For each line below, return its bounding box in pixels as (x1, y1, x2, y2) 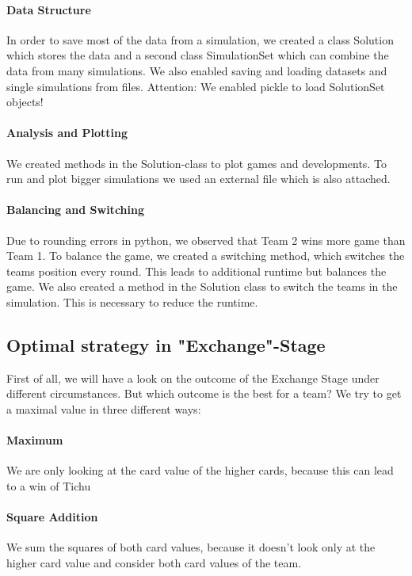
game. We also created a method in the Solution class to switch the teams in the (6, 278, 398, 295)
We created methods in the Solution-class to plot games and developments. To (6, 154, 387, 171)
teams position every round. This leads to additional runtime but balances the (6, 262, 387, 279)
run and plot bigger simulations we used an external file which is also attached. (6, 170, 391, 187)
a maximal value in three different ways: (6, 400, 201, 417)
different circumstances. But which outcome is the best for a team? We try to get (6, 385, 402, 402)
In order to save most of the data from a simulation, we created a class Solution (6, 31, 394, 48)
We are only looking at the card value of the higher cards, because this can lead (6, 462, 394, 479)
